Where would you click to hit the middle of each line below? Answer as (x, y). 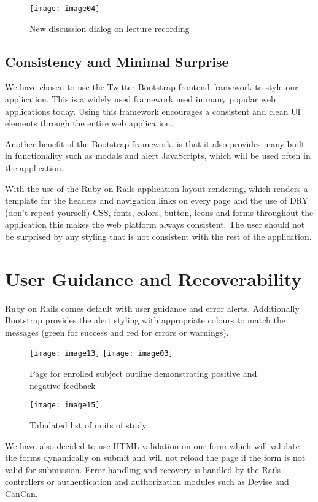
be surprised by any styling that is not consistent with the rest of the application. (158, 236)
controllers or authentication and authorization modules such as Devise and (147, 481)
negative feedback (63, 385)
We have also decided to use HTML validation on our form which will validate (152, 445)
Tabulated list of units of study (88, 424)
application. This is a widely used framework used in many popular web (140, 99)
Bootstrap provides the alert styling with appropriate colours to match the (145, 320)
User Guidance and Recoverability (153, 278)
